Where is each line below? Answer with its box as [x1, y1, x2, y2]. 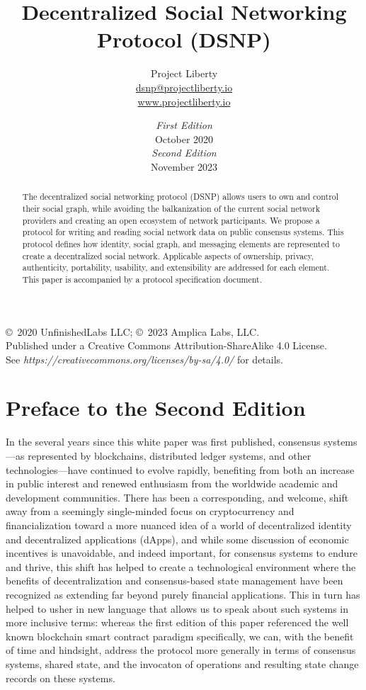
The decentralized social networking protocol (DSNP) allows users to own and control [22, 191, 339, 203]
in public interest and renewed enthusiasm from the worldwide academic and [6, 476, 338, 491]
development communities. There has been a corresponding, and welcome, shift [6, 490, 349, 504]
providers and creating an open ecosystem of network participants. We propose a [22, 214, 320, 226]
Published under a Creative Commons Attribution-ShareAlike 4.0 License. [6, 338, 327, 353]
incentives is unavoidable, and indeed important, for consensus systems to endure [6, 545, 358, 560]
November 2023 [150, 159, 218, 174]
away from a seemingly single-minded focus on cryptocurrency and [6, 504, 294, 519]
